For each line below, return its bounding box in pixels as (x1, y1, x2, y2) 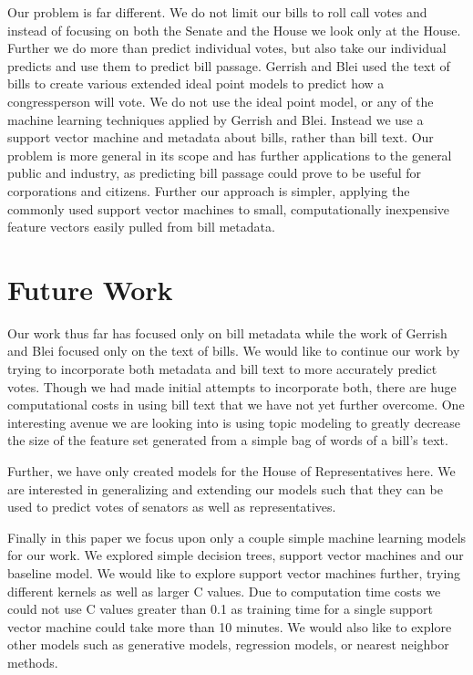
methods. (7, 652, 58, 671)
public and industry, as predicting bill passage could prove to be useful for (7, 163, 422, 182)
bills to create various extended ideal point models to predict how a (7, 74, 385, 93)
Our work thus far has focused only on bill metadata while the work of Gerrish (7, 323, 447, 342)
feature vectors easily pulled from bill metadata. (7, 217, 275, 236)
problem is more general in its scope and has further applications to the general (7, 145, 452, 164)
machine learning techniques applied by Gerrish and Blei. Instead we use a (7, 109, 424, 129)
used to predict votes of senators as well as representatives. (7, 497, 336, 516)
